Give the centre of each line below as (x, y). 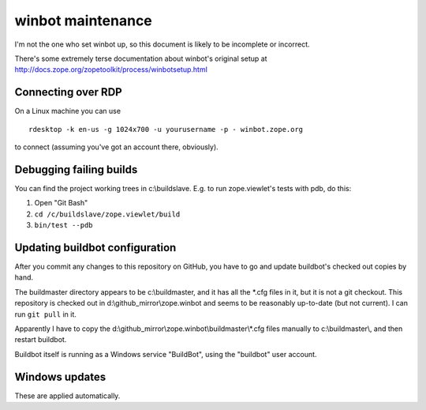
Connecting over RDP (68, 92)
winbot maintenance (84, 21)
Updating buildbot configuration (95, 248)
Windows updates (60, 376)
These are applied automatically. (67, 396)
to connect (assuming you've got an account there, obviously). (116, 147)
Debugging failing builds (76, 169)
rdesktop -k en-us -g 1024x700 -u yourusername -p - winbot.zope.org (166, 129)
